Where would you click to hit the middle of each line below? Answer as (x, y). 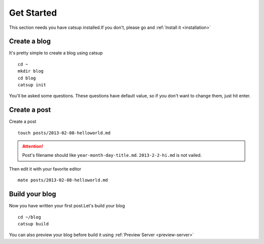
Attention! (33, 146)
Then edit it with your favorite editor (45, 169)
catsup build (33, 224)
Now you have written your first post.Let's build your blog (67, 206)
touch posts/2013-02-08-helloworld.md (64, 133)
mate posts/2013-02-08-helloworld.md (63, 180)
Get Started (33, 13)
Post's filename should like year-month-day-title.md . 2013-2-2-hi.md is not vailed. (112, 155)
